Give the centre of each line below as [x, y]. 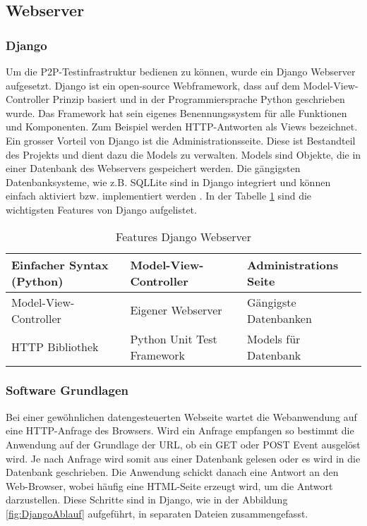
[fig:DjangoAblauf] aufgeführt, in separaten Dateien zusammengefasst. [157, 513]
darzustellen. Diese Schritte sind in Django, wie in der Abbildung [147, 500]
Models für [274, 338]
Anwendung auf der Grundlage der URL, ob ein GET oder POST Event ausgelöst [183, 444]
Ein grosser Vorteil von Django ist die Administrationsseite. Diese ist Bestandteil [181, 140]
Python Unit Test [174, 338]
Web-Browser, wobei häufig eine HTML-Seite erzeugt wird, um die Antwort [169, 485]
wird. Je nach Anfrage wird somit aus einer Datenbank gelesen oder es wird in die [183, 458]
